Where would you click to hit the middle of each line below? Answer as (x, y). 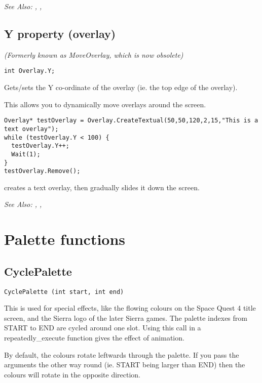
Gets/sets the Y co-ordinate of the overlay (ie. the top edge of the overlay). (121, 87)
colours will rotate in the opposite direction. (72, 374)
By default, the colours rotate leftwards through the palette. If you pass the (122, 354)
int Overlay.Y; (30, 71)
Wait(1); (26, 154)
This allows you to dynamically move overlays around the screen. (105, 104)
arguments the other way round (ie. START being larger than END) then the (125, 365)
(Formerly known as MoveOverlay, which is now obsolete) (94, 54)
